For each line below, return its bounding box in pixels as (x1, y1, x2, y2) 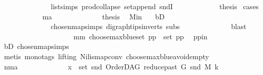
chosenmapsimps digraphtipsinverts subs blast (50, 21, 247, 32)
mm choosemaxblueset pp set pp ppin (73, 31, 208, 41)
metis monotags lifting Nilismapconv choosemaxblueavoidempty (4, 51, 209, 61)
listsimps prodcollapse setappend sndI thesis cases (50, 1, 259, 11)
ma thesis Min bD (42, 11, 165, 21)
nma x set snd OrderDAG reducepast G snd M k (4, 61, 219, 71)
